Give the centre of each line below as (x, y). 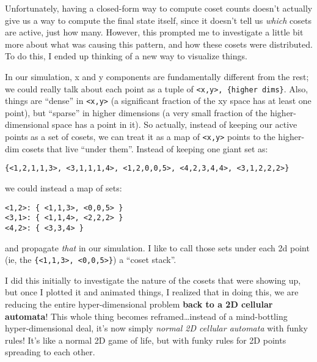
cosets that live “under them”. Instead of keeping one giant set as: (145, 148)
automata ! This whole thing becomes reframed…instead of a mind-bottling (146, 316)
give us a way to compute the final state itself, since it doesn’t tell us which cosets (158, 20)
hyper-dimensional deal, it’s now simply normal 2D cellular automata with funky (156, 328)
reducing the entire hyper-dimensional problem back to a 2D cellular (139, 304)
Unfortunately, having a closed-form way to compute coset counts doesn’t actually (159, 8)
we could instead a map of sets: (64, 187)
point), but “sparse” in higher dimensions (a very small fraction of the (136, 112)
